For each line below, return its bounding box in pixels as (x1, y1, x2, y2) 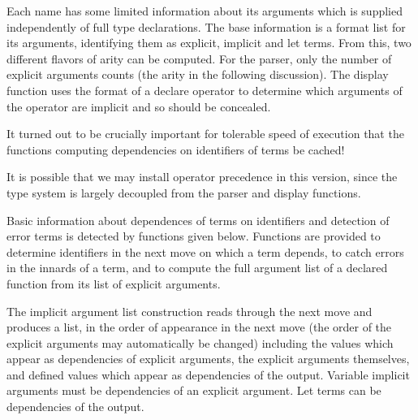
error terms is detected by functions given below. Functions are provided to (6, 227, 381, 245)
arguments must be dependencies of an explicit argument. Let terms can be (6, 382, 381, 399)
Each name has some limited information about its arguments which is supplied (6, 2, 403, 19)
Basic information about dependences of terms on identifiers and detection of (6, 211, 390, 228)
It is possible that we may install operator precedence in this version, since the (6, 168, 398, 185)
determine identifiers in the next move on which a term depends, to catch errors (6, 243, 404, 260)
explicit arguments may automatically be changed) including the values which (6, 334, 394, 351)
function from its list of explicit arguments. (6, 275, 221, 292)
